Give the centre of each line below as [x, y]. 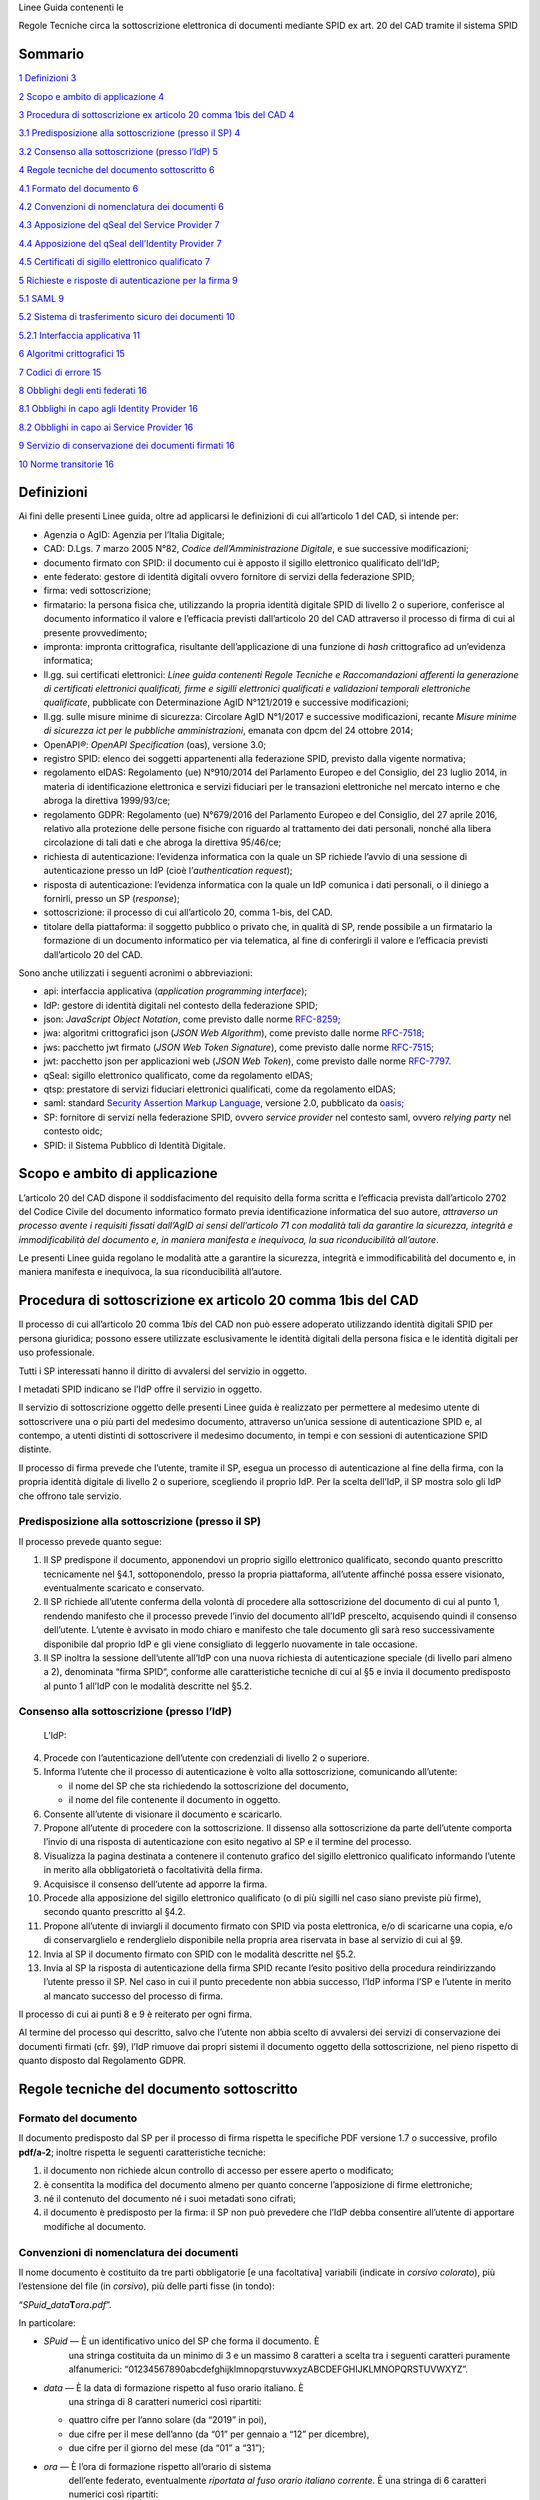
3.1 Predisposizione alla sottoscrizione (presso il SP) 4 [129, 133]
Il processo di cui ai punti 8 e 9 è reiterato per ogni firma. [135, 2014]
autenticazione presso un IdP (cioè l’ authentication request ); [168, 871]
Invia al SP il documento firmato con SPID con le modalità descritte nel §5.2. [200, 1954]
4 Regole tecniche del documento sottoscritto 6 [116, 170]
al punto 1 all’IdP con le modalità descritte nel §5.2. [147, 1686]
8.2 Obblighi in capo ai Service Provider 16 [106, 427]
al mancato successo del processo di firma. [133, 1996]
